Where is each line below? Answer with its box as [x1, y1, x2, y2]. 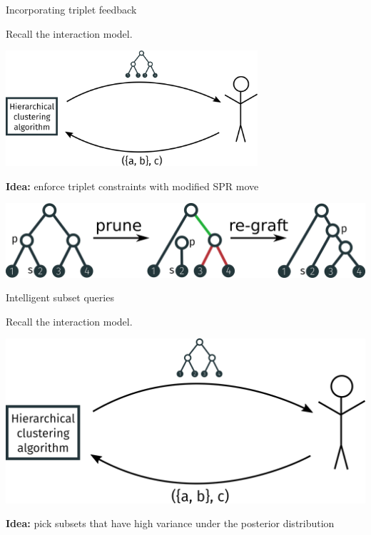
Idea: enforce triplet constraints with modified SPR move [6, 178, 259, 193]
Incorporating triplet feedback [6, 2, 137, 16]
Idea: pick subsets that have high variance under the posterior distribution [6, 516, 335, 531]
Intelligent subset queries [6, 290, 114, 305]
